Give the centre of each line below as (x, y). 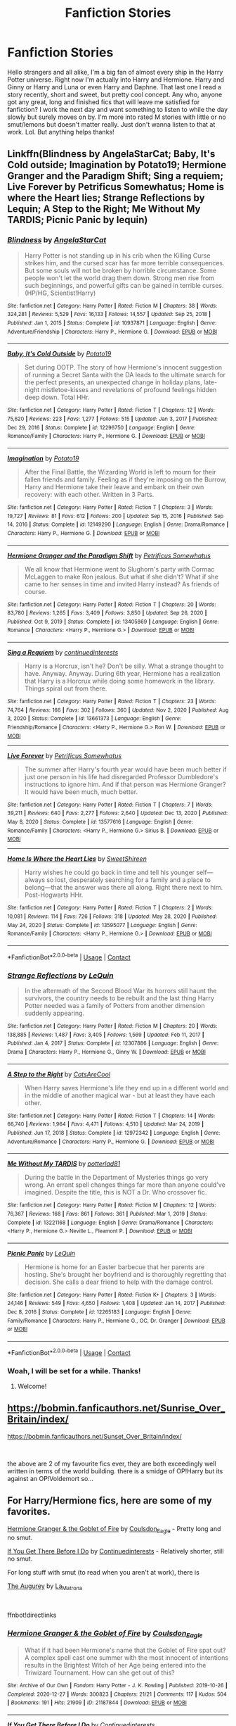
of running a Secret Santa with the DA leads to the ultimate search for (125, 375)
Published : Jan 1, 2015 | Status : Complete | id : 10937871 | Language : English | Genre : (112, 323)
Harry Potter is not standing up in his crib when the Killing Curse (117, 256)
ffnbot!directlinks (32, 1615)
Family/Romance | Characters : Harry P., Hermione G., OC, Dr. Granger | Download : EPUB (117, 1321)
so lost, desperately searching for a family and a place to (129, 880)
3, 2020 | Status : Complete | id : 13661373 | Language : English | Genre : (94, 719)
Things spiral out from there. (66, 688)
